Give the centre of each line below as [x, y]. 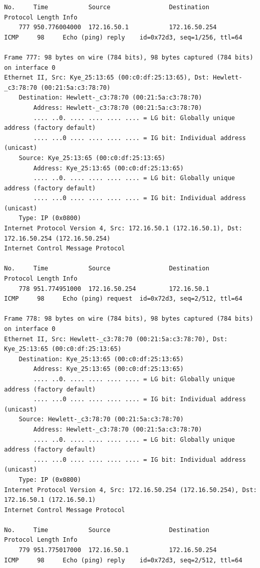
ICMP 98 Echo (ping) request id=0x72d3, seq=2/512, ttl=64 [123, 299]
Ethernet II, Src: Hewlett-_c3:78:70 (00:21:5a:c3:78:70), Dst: [116, 339]
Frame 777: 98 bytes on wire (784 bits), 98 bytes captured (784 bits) [129, 57]
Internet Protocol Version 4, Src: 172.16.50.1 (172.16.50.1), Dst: [123, 229]
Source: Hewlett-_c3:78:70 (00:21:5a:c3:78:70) [101, 419]
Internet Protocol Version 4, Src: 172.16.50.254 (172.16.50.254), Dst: [131, 490]
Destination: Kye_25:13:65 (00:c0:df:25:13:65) [101, 359]
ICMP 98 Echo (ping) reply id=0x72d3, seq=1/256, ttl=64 [123, 37]
